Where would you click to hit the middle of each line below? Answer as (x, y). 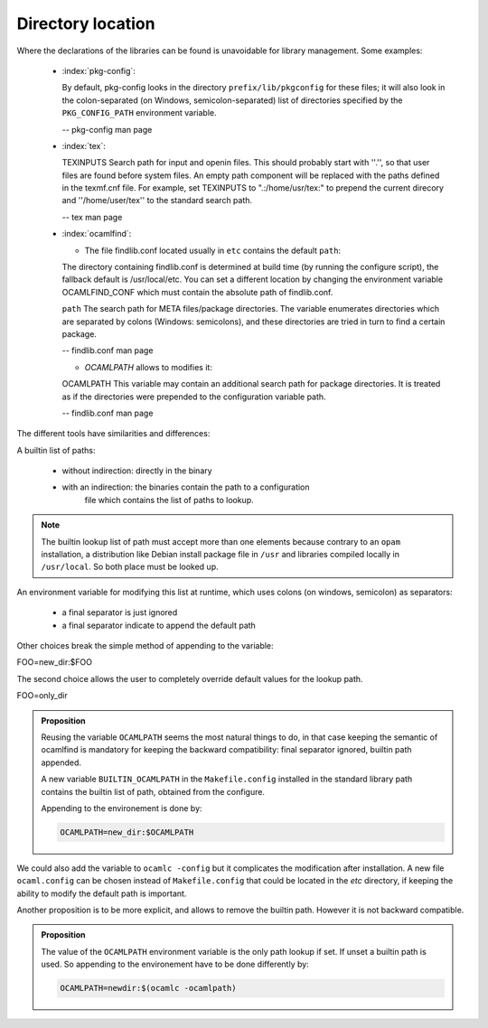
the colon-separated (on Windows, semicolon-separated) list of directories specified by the (232, 100)
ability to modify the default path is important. (102, 893)
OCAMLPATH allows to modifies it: (148, 367)
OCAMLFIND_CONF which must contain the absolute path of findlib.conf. (197, 292)
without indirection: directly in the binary (137, 471)
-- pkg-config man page (107, 129)
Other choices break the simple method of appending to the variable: (145, 645)
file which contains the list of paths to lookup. (169, 500)
